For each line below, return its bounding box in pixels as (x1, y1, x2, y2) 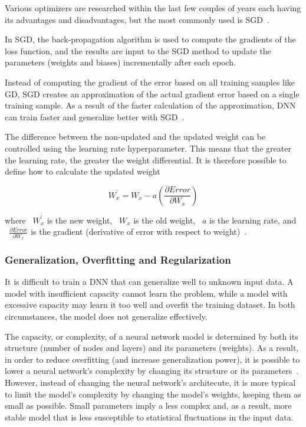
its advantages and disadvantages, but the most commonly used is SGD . (5, 13, 269, 25)
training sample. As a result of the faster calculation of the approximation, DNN (5, 99, 296, 111)
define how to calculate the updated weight (5, 165, 160, 178)
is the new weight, (47, 213, 113, 226)
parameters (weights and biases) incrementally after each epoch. (5, 56, 236, 68)
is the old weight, (133, 213, 196, 226)
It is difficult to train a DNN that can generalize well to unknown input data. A (5, 275, 294, 288)
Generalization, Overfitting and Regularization (5, 252, 231, 267)
